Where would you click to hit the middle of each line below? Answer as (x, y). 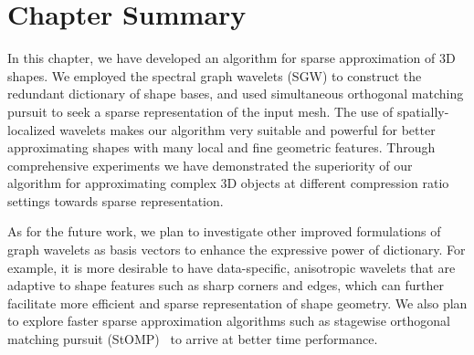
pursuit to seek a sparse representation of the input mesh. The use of (200, 111)
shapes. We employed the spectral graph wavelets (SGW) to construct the (215, 75)
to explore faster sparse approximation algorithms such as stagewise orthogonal (229, 321)
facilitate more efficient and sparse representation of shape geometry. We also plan (237, 303)
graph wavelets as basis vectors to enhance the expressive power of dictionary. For (237, 250)
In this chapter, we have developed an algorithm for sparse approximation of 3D (232, 58)
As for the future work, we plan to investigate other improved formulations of (224, 231)
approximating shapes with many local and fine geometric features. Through (221, 147)
